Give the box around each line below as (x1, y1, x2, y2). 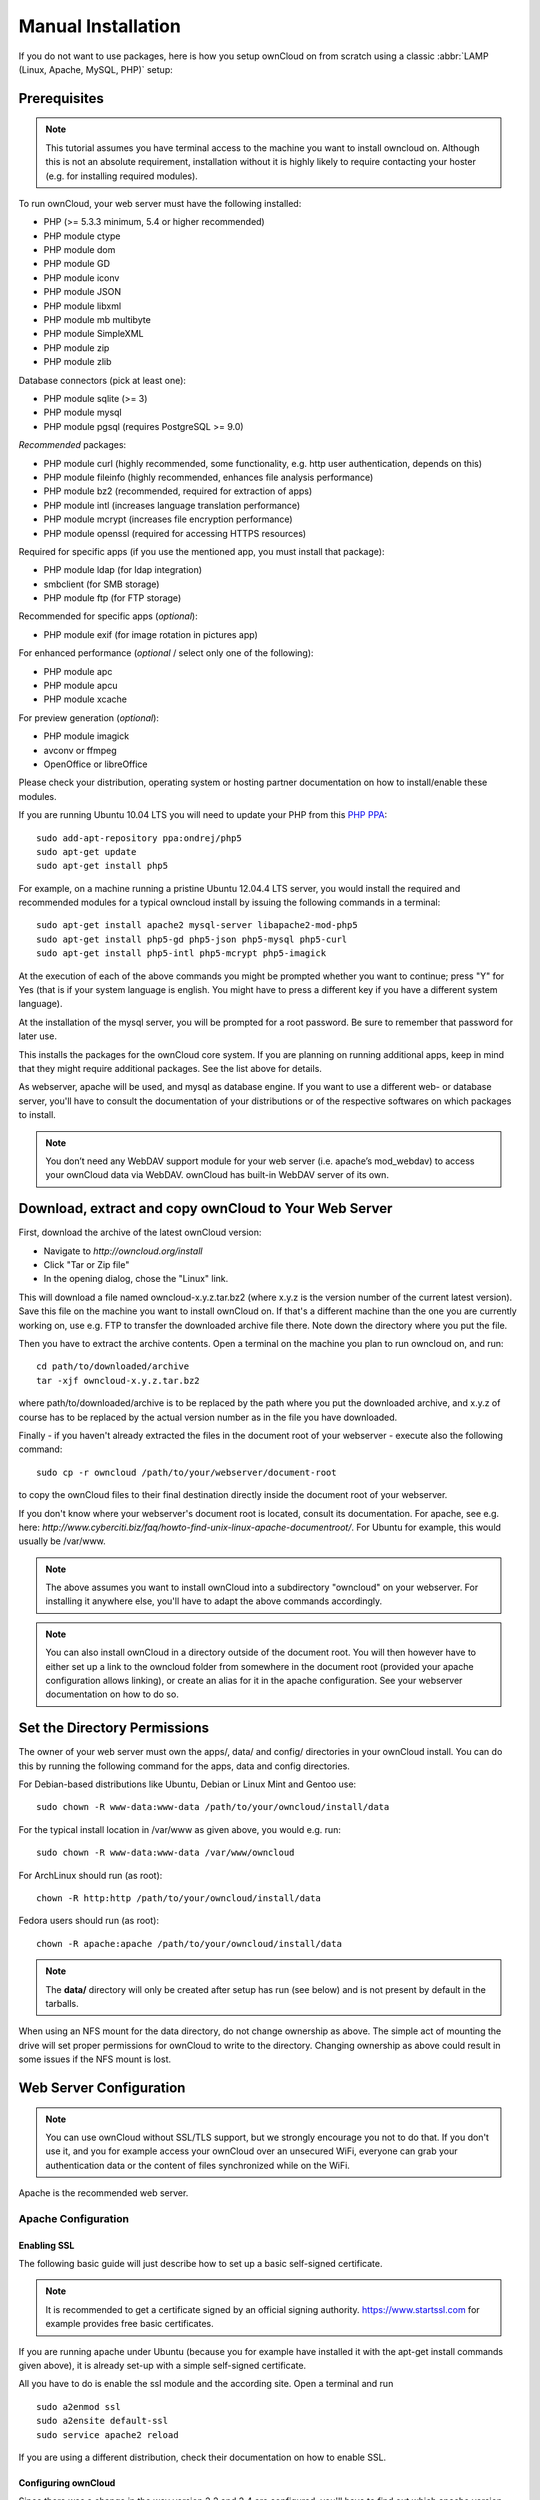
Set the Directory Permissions (18, 1720, 210, 1737)
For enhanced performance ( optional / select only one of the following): (18, 647, 314, 659)
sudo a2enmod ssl (36, 2401, 121, 2412)
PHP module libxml (43, 300, 122, 312)
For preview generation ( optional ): (18, 711, 160, 724)
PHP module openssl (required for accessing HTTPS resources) (43, 527, 307, 539)
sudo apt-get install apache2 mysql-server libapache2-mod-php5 (36, 920, 359, 931)
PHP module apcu (43, 680, 118, 692)
